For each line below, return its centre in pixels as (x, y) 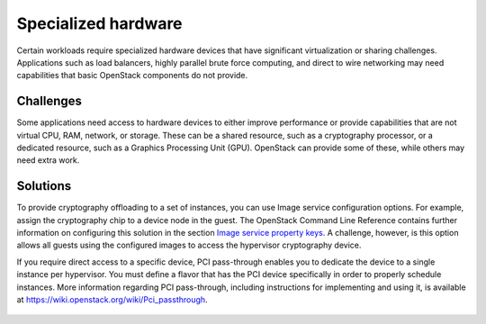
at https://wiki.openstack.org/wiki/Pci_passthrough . (112, 300)
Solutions (44, 186)
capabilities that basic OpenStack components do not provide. (132, 76)
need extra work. (48, 160)
